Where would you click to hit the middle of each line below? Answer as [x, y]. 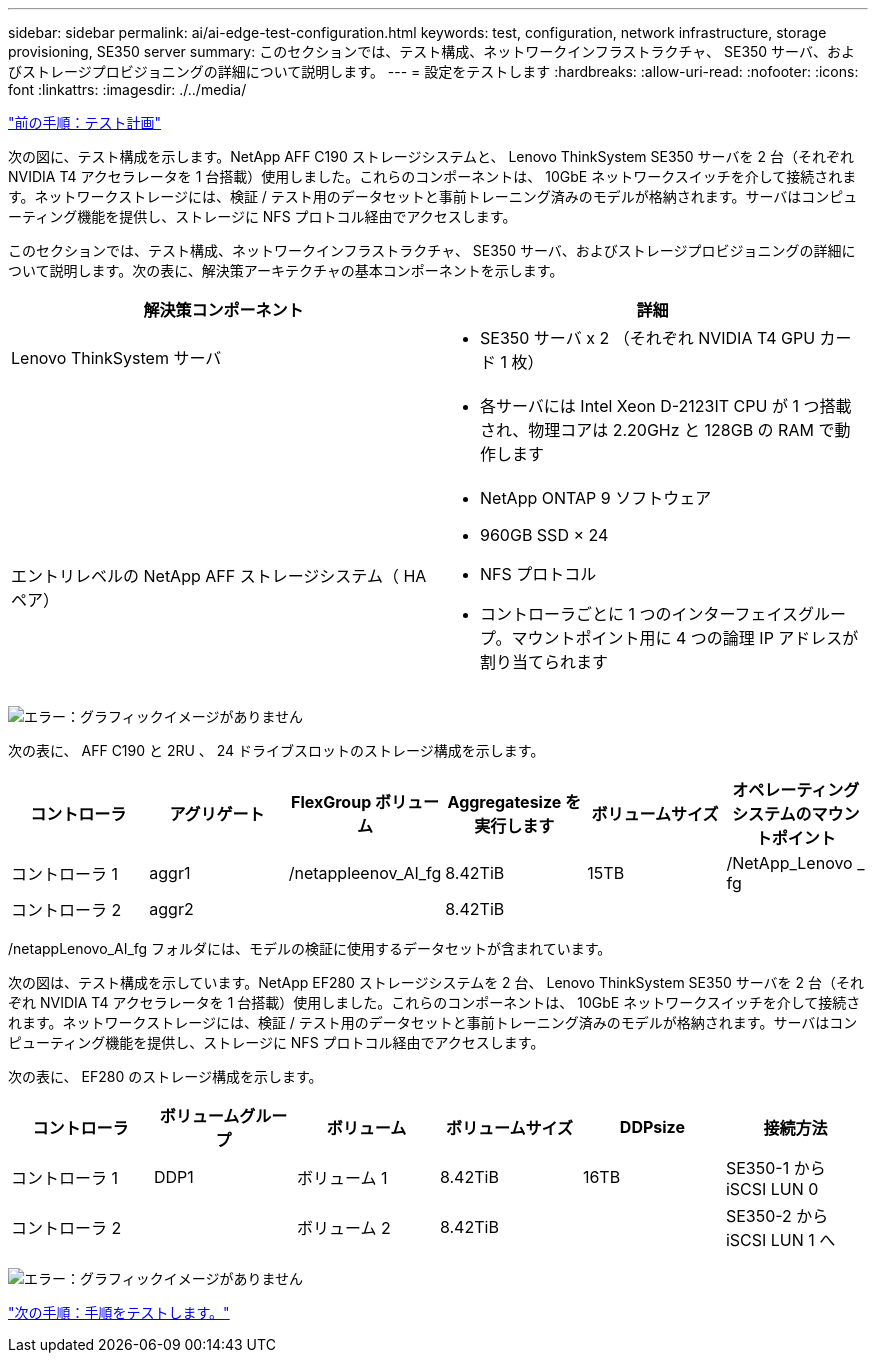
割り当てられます [544, 662]
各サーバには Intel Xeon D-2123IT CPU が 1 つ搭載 [666, 406]
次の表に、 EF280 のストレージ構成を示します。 [165, 1076]
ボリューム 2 [343, 1228]
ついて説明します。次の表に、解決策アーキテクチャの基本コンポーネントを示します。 [286, 270]
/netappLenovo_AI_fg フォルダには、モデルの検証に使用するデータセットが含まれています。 [310, 948]
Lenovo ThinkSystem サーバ [116, 358]
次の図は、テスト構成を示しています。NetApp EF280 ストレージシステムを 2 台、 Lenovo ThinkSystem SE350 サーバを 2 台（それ [436, 982]
